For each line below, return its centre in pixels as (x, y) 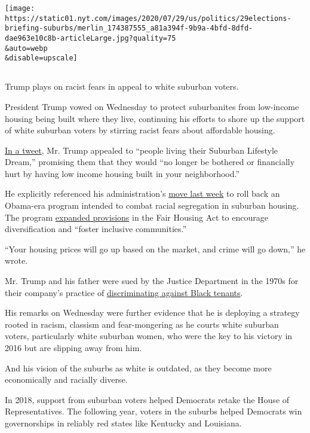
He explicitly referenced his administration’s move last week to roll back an (142, 193)
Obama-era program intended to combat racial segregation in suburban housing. (152, 205)
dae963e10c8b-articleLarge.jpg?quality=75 (90, 38)
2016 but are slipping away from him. (73, 348)
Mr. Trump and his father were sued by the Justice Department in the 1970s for (152, 281)
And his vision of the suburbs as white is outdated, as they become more (138, 368)
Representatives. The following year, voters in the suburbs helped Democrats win (154, 411)
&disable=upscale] (41, 58)
